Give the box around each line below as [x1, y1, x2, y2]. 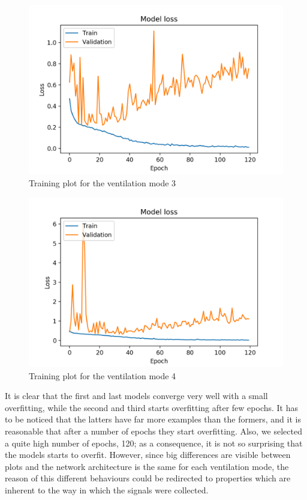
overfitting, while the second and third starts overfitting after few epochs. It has [5, 401, 299, 413]
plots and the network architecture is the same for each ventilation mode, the [5, 460, 289, 472]
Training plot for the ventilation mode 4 [29, 369, 176, 382]
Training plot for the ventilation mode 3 [29, 176, 176, 189]
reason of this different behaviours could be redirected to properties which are [5, 472, 291, 484]
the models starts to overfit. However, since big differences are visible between [5, 448, 291, 461]
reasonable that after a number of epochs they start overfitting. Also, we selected [5, 424, 302, 437]
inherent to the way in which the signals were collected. [5, 483, 209, 496]
